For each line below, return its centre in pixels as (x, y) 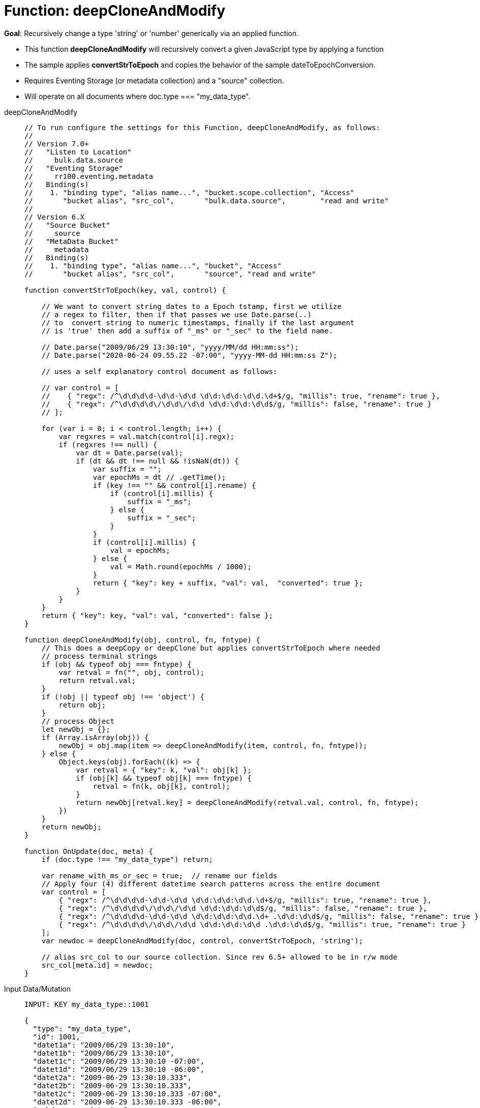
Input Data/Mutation (37, 989)
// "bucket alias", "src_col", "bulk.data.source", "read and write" (207, 201)
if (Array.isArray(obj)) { (95, 737)
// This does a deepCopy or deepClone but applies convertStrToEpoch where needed (211, 648)
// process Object (78, 721)
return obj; (82, 705)
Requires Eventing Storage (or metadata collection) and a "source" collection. (154, 80)
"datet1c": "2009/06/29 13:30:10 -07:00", (119, 1061)
